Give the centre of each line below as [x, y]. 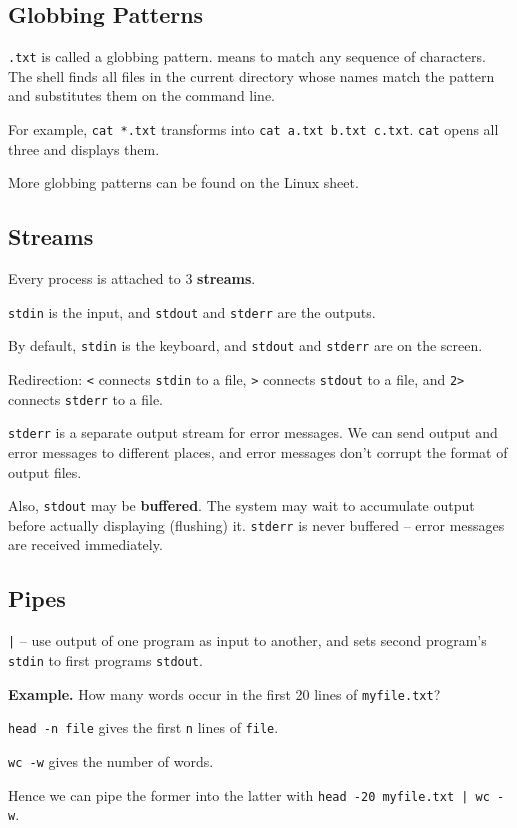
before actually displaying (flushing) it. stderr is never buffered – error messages [256, 524]
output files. [45, 471]
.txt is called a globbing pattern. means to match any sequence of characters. [247, 56]
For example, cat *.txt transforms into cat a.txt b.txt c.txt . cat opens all [253, 129]
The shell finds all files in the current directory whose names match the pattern [251, 75]
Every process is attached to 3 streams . [132, 278]
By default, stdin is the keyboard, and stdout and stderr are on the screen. [245, 345]
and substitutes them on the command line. [142, 95]
